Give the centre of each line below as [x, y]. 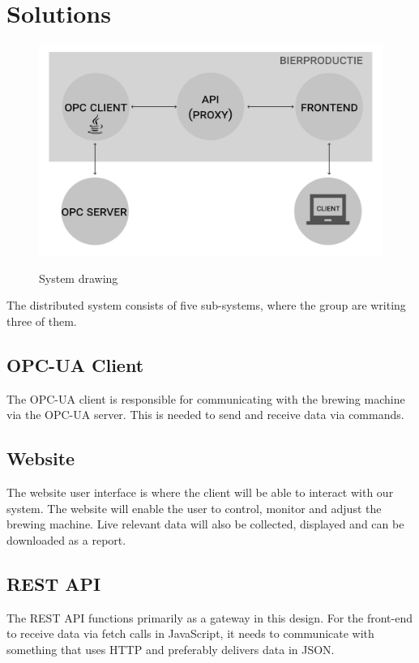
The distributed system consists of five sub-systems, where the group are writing [206, 305]
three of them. [42, 321]
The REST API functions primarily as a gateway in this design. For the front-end [209, 617]
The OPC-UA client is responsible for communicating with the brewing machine [206, 398]
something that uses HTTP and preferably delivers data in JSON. [171, 649]
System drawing [79, 278]
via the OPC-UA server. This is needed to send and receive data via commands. [205, 415]
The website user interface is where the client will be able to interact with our [200, 492]
